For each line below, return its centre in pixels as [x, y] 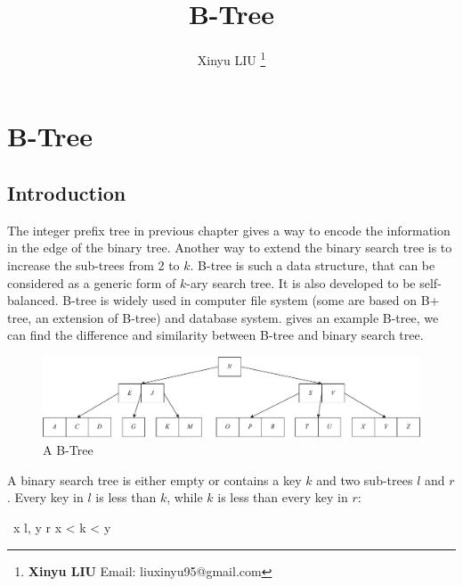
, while [185, 497]
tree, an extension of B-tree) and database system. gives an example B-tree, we [223, 317]
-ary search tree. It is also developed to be [301, 282]
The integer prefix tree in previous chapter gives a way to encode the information [229, 230]
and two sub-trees [365, 479]
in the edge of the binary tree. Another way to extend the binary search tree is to [230, 248]
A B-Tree [68, 450]
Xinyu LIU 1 [231, 58]
